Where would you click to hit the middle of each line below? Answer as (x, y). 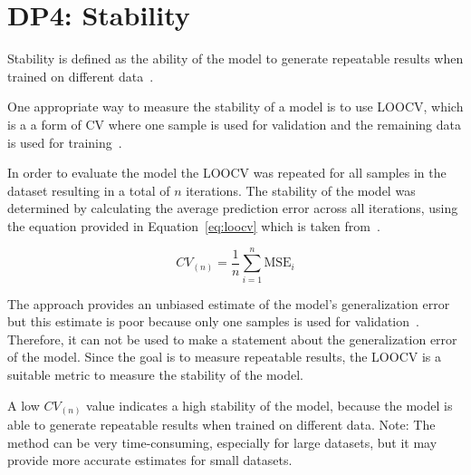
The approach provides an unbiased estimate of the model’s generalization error (229, 303)
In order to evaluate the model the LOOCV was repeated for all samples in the (227, 173)
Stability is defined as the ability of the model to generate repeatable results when (235, 58)
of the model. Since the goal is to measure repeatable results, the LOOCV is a (224, 357)
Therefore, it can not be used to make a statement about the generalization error (232, 339)
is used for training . (65, 142)
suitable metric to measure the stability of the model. (155, 374)
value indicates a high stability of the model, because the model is (269, 405)
